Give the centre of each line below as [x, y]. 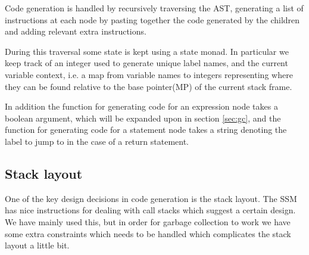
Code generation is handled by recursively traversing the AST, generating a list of [154, 8]
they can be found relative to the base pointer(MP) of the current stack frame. [149, 86]
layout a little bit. [37, 245]
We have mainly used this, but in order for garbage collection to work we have [148, 221]
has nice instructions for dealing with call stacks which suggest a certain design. [150, 210]
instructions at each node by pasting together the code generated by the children [152, 19]
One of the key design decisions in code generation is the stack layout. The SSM [151, 198]
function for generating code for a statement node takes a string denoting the [146, 130]
